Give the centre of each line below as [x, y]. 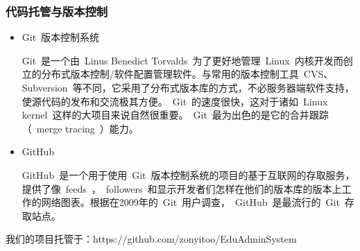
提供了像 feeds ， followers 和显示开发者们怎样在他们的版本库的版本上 [182, 188]
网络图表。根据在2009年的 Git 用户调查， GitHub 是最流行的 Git [190, 202]
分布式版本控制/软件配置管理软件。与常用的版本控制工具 [170, 74]
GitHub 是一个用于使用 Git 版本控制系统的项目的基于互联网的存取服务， [188, 174]
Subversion [45, 87]
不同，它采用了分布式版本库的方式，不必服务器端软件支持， [218, 87]
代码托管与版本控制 [57, 11]
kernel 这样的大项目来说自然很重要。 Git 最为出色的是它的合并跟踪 [175, 115]
